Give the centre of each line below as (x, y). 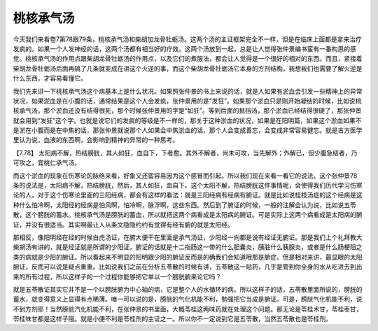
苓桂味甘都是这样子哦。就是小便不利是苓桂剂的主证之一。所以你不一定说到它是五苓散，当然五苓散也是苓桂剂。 (172, 319)
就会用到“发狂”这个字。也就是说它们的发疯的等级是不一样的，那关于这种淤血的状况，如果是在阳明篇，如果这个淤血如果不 (187, 120)
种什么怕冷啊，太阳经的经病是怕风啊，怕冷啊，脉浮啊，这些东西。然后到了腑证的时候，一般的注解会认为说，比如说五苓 (184, 205)
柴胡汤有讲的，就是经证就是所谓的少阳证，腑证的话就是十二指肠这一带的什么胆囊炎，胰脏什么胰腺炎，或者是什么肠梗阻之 (188, 247)
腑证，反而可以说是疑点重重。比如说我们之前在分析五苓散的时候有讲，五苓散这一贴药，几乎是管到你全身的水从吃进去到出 (188, 267)
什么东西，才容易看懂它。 (50, 78)
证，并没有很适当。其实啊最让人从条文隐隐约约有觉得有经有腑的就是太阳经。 (123, 225)
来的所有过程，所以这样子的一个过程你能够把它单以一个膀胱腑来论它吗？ (117, 276)
